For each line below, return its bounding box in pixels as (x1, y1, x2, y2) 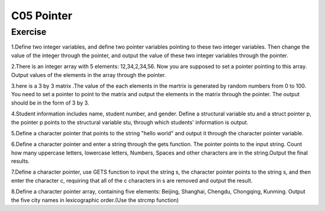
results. (11, 157, 30, 165)
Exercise (11, 26, 47, 37)
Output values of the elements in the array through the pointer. (11, 71, 167, 78)
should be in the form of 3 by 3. (11, 99, 90, 106)
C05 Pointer (11, 9, 72, 22)
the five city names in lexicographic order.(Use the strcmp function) (11, 196, 179, 204)
